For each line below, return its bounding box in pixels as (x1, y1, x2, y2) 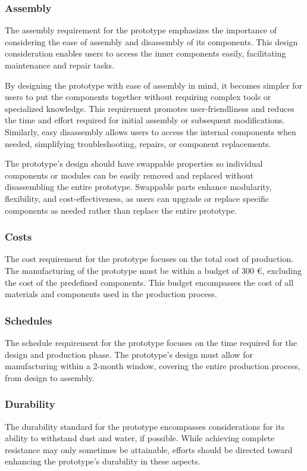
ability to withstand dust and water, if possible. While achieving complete (5, 432, 275, 444)
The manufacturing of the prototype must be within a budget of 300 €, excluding (5, 264, 302, 276)
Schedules (5, 313, 52, 327)
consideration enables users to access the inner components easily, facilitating (5, 47, 286, 60)
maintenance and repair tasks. (5, 59, 114, 71)
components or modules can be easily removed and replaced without (5, 169, 253, 181)
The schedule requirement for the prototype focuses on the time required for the (5, 336, 297, 348)
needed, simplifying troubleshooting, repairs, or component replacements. (5, 137, 271, 149)
